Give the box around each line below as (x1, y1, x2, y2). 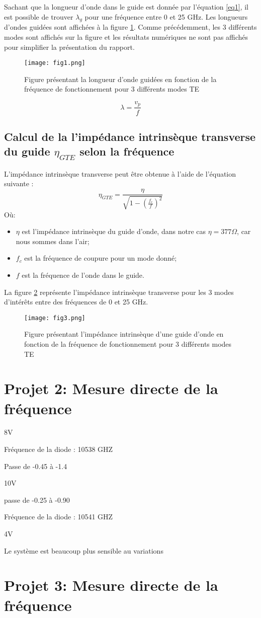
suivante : (4, 178, 34, 189)
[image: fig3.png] (24, 314, 85, 322)
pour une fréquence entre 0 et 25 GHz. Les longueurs (84, 11, 248, 22)
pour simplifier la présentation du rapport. (4, 41, 135, 52)
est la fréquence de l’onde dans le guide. (22, 269, 144, 280)
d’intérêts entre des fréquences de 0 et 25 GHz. (4, 296, 148, 307)
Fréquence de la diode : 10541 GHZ (4, 511, 113, 522)
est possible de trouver (4, 11, 73, 22)
